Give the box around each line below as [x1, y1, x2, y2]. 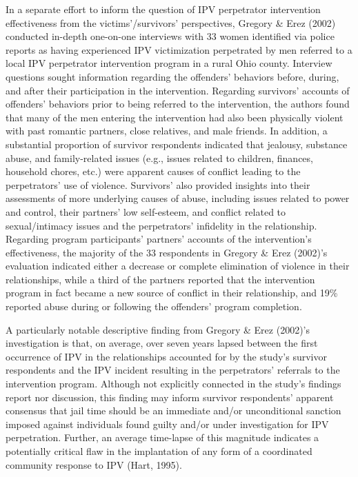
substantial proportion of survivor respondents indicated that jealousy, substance [6, 136, 348, 151]
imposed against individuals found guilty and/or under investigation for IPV [6, 416, 329, 431]
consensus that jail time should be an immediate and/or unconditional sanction [6, 403, 341, 418]
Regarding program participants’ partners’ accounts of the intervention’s [6, 232, 312, 246]
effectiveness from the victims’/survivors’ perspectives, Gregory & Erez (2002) [6, 15, 336, 30]
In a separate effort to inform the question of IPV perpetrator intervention [6, 2, 321, 16]
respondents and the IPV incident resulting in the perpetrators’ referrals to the [6, 363, 340, 377]
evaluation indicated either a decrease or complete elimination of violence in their [6, 258, 350, 273]
